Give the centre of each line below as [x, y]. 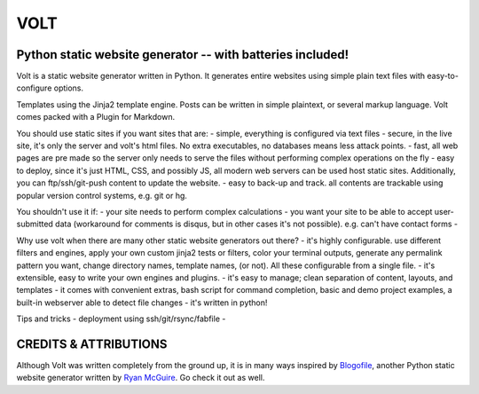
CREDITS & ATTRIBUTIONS [92, 344]
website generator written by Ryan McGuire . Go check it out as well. [141, 378]
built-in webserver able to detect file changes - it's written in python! [142, 303]
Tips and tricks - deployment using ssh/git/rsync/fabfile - [121, 319]
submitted [35, 224]
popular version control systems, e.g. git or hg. [102, 195]
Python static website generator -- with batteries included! [183, 55]
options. [69, 88]
